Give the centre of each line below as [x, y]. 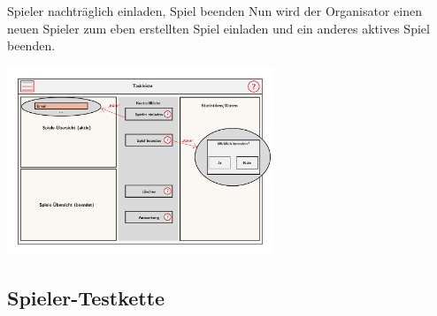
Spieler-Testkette [86, 298]
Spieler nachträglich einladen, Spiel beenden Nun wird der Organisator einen [215, 11]
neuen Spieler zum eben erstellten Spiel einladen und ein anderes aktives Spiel [218, 28]
